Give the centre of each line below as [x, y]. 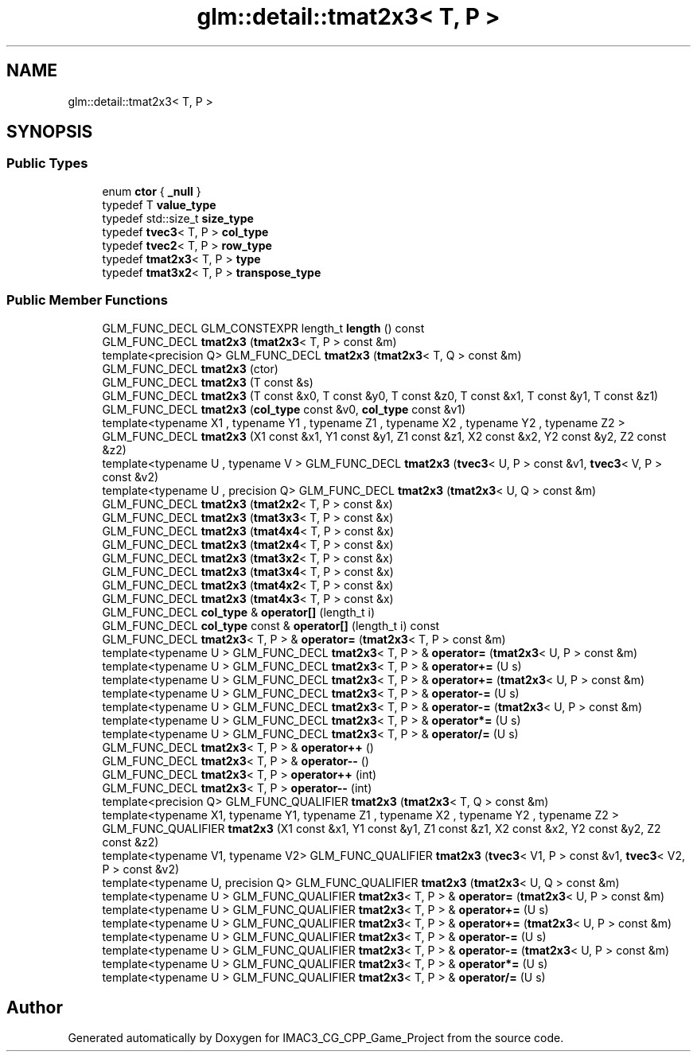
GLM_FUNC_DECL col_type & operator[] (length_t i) [239, 612]
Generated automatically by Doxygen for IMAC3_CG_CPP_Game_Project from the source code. [316, 1038]
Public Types [47, 163]
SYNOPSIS [50, 132]
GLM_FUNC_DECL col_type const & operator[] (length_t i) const [271, 625]
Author [35, 1007]
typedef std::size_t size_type [178, 218]
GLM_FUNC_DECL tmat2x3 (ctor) [190, 368]
